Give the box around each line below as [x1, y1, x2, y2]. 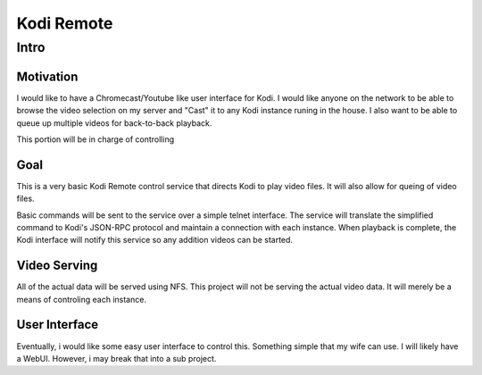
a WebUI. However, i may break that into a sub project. [16, 353, 217, 363]
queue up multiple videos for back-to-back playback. [16, 117, 212, 129]
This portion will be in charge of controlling [16, 134, 174, 145]
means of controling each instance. [16, 294, 147, 304]
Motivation [16, 69, 79, 84]
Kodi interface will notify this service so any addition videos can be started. [16, 235, 294, 246]
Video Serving [16, 258, 98, 273]
